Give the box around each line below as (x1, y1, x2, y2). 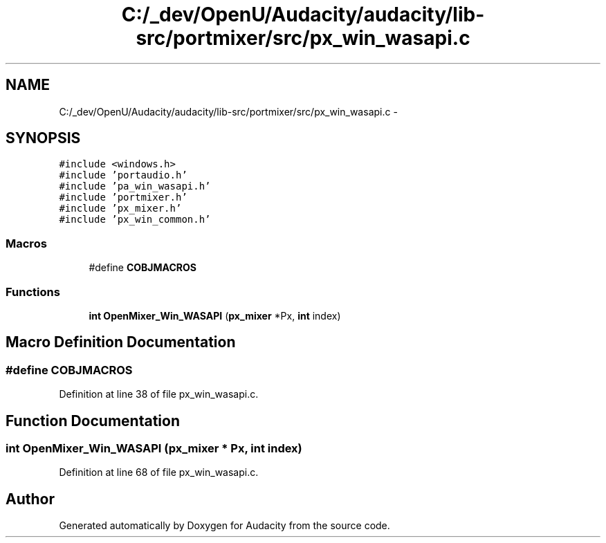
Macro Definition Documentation (6, 333, 236, 351)
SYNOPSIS (6, 129, 81, 147)
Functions (6, 284, 60, 299)
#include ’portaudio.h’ (59, 169, 187, 181)
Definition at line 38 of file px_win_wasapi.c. (59, 388, 259, 401)
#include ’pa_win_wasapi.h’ (59, 181, 211, 192)
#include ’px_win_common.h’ (59, 214, 211, 226)
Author (6, 490, 55, 508)
